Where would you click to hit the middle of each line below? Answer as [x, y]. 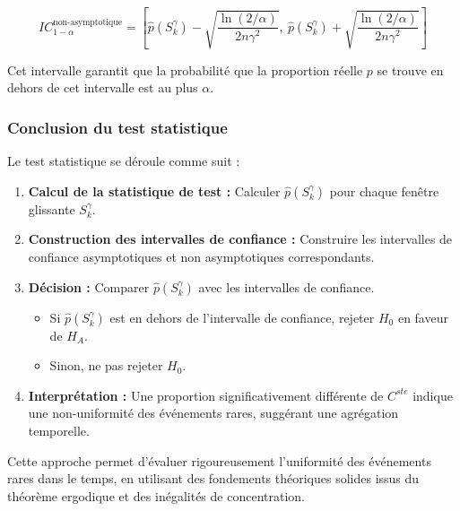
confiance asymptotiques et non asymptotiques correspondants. [201, 257]
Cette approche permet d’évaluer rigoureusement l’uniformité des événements [219, 460]
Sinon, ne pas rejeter [106, 365]
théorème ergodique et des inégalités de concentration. [156, 495]
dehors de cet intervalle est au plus [103, 87]
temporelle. [59, 430]
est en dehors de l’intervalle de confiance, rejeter [242, 317]
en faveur [423, 317]
